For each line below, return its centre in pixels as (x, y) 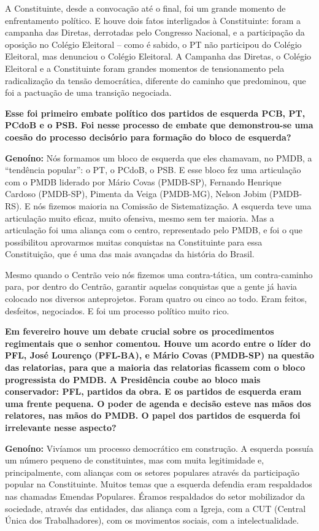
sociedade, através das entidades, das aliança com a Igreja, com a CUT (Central (156, 508)
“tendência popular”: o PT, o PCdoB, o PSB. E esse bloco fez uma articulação (153, 170)
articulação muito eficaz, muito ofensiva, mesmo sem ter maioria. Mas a (140, 218)
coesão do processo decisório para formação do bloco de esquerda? (148, 137)
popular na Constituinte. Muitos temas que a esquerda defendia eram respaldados (159, 484)
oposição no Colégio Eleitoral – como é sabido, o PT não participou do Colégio (153, 44)
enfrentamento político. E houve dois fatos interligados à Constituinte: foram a (153, 20)
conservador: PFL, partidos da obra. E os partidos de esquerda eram (153, 391)
